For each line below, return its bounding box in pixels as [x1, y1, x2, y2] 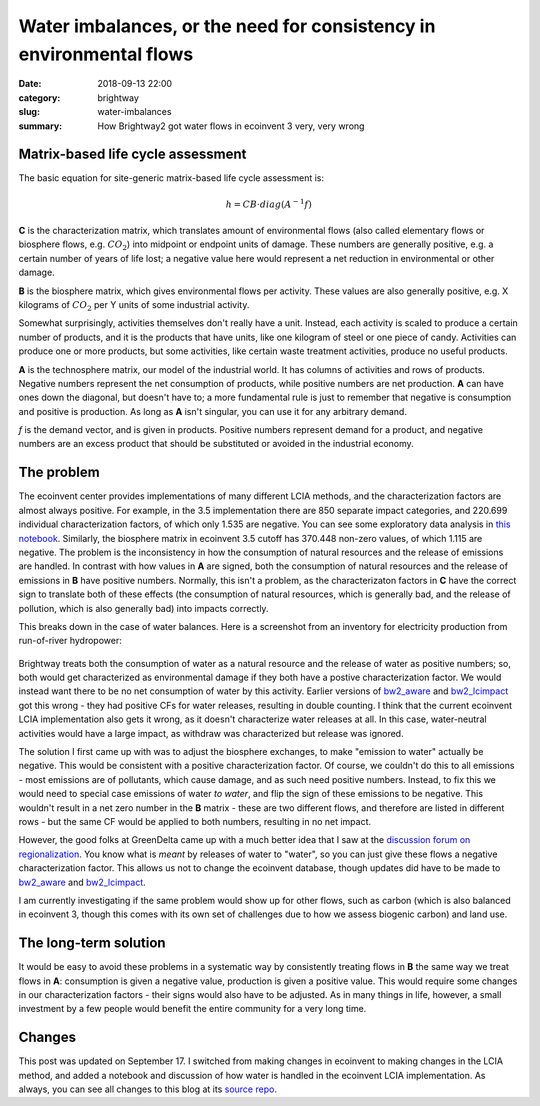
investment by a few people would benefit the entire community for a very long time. [18, 1003, 367, 1015]
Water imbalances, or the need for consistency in [18, 15, 436, 37]
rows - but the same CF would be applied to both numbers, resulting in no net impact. [18, 815, 372, 827]
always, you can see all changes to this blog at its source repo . [18, 1083, 277, 1095]
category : [18, 91, 61, 104]
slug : [18, 106, 40, 118]
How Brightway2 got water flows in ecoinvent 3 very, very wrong [97, 120, 365, 132]
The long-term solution [18, 935, 166, 952]
